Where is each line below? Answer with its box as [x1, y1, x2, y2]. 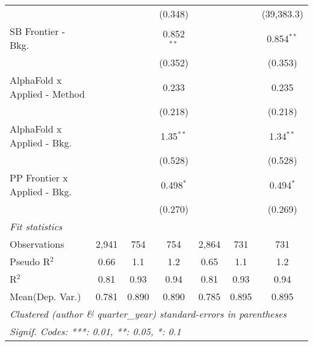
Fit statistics [10, 219, 63, 233]
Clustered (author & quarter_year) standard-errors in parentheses [10, 307, 287, 321]
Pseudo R [10, 254, 51, 268]
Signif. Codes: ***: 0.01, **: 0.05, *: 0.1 [10, 324, 181, 338]
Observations [10, 237, 64, 251]
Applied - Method [10, 87, 85, 101]
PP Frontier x [10, 171, 68, 184]
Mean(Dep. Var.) [10, 289, 81, 303]
